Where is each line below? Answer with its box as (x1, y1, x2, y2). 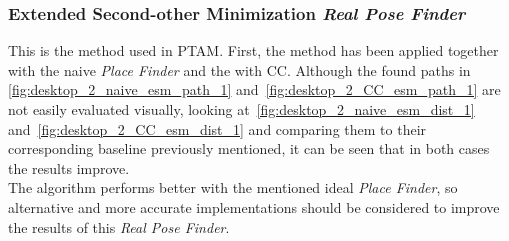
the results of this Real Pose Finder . (8, 216, 230, 237)
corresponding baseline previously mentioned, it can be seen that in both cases (8, 138, 490, 159)
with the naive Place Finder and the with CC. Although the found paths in (8, 59, 471, 80)
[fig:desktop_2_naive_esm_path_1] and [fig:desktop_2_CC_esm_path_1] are (8, 79, 501, 100)
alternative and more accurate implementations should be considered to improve (8, 196, 500, 217)
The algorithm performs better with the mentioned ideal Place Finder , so (8, 177, 458, 198)
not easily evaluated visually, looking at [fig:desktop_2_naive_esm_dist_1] (8, 99, 475, 119)
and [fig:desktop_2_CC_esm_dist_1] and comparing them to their (8, 118, 427, 139)
